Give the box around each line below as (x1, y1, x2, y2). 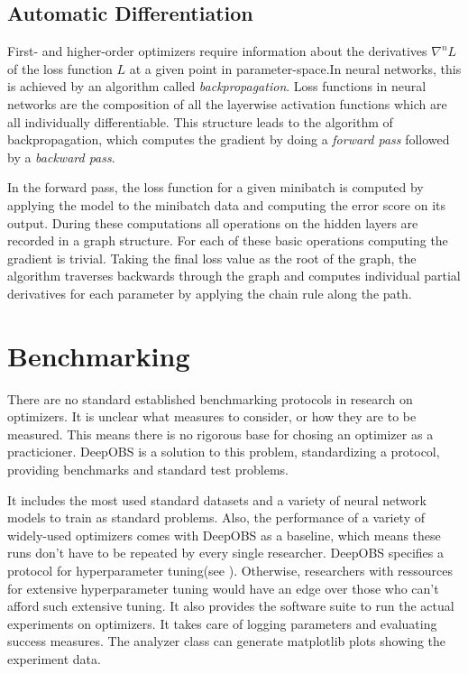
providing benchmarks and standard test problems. (7, 460, 289, 479)
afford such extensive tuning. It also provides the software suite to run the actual (7, 596, 454, 615)
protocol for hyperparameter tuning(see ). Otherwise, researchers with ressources (7, 560, 454, 579)
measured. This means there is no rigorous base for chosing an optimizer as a (7, 424, 434, 443)
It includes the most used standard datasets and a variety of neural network (7, 490, 427, 509)
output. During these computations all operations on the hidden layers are (7, 213, 418, 232)
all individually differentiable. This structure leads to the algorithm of (7, 112, 393, 131)
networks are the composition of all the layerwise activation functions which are (7, 94, 447, 113)
